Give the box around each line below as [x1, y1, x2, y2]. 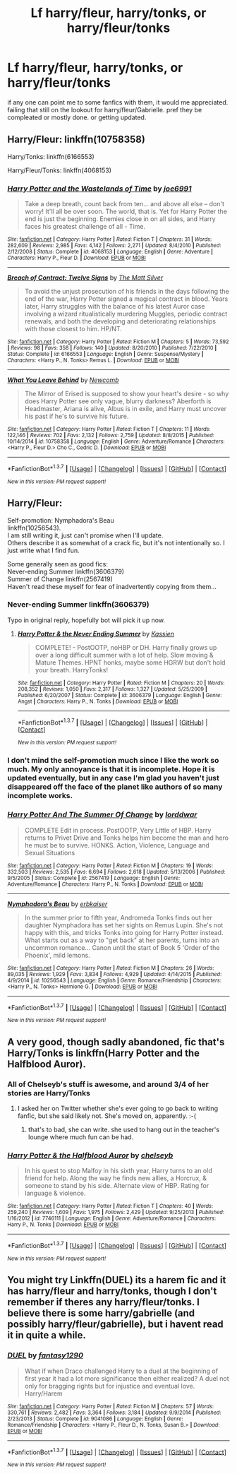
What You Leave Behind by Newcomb [7, 376, 119, 384]
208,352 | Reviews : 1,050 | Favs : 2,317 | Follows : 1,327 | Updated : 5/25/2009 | [17, 685, 208, 693]
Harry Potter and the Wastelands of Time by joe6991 [7, 184, 192, 194]
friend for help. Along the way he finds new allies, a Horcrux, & [24, 1174, 207, 1182]
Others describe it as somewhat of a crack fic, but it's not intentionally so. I [7, 538, 225, 547]
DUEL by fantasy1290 [7, 1350, 83, 1360]
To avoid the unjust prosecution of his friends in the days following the [24, 287, 229, 296]
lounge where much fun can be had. [28, 1133, 134, 1141]
